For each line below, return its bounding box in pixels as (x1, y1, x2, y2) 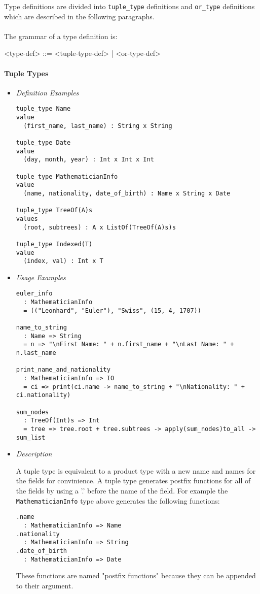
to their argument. (16, 580, 73, 590)
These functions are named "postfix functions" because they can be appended (16, 570, 256, 581)
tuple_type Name (16, 105, 71, 113)
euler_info (16, 290, 53, 298)
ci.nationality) (16, 391, 71, 399)
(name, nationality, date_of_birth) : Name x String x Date (23, 189, 231, 197)
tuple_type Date (16, 139, 71, 147)
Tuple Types (4, 68, 49, 78)
